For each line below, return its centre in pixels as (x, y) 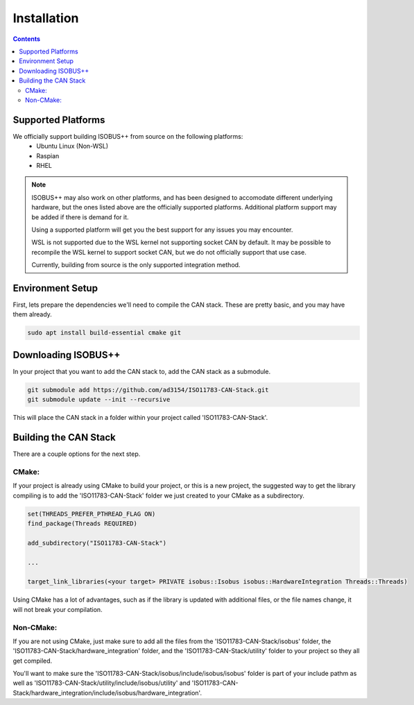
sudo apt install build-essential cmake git (104, 333)
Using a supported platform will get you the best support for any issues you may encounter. (162, 230)
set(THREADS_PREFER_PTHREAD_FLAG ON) (92, 514)
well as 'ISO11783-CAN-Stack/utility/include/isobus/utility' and (102, 683)
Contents (27, 39)
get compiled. (33, 661)
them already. (32, 314)
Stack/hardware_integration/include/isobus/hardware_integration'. (107, 693)
